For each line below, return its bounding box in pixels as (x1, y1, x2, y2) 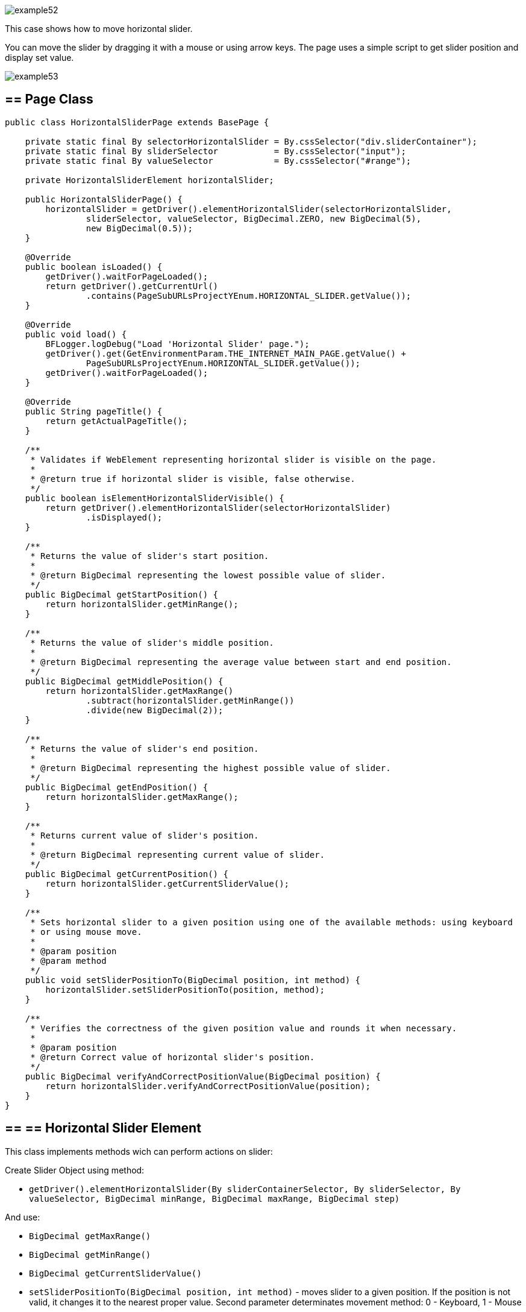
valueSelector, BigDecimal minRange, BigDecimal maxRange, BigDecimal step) (29, 1193, 400, 1204)
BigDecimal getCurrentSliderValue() (29, 1268, 202, 1278)
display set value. (5, 52, 74, 63)
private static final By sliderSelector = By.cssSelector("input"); (25, 146, 406, 156)
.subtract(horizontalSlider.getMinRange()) (86, 695, 295, 705)
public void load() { (25, 329, 127, 339)
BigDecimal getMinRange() (29, 1249, 151, 1260)
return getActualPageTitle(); (45, 416, 188, 426)
